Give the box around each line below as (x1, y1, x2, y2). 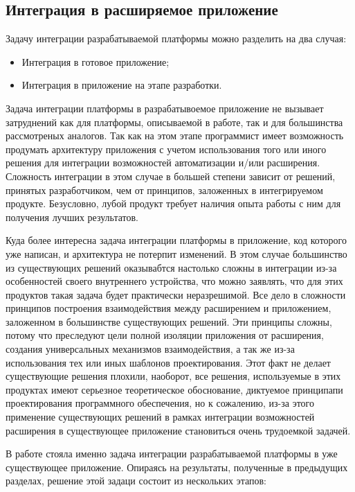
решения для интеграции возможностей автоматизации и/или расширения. (6, 155, 320, 170)
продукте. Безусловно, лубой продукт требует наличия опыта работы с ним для (6, 196, 341, 211)
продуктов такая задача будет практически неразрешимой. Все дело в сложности (6, 287, 346, 301)
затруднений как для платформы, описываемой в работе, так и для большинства (6, 114, 343, 129)
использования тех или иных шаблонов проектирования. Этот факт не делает (6, 355, 331, 369)
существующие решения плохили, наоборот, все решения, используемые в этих (6, 369, 341, 383)
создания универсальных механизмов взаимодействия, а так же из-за (6, 342, 295, 356)
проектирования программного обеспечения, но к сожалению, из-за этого (6, 396, 314, 410)
